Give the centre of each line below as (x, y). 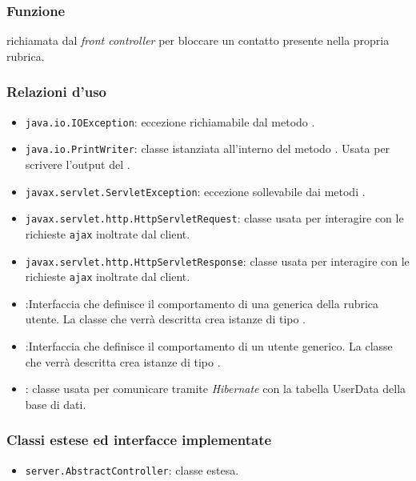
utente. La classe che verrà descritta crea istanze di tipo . (166, 319)
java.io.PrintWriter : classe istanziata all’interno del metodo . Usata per (208, 148)
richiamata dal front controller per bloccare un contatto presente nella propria (198, 40)
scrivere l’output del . (78, 164)
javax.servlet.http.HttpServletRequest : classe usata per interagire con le (214, 218)
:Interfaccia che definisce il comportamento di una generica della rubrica (202, 303)
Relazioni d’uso (56, 92)
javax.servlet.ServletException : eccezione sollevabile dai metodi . (195, 191)
